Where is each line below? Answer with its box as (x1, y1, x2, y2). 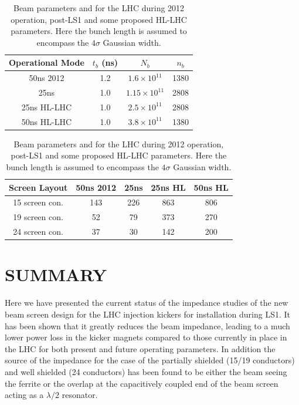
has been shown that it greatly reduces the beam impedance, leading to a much (5, 319, 290, 332)
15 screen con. (13, 196, 63, 208)
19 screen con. (13, 211, 63, 223)
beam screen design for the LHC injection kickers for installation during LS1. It (5, 308, 291, 320)
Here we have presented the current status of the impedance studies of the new (5, 296, 288, 309)
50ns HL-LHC (21, 115, 72, 127)
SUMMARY (5, 262, 107, 286)
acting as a (5, 389, 44, 401)
